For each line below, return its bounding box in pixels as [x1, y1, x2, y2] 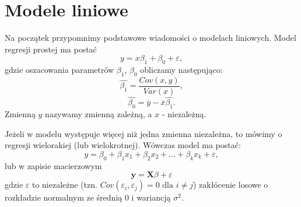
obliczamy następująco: [140, 64, 223, 76]
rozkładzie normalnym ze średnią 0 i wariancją [5, 191, 171, 204]
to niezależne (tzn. [32, 178, 97, 191]
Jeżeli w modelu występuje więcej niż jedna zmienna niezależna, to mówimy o [5, 127, 282, 139]
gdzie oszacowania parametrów [5, 64, 114, 76]
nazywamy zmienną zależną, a [45, 107, 152, 120]
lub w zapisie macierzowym [5, 159, 102, 171]
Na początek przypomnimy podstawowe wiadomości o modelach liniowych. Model [5, 31, 296, 44]
